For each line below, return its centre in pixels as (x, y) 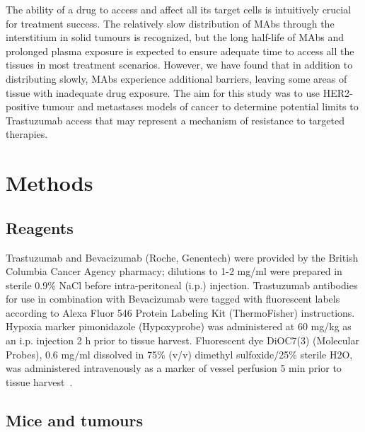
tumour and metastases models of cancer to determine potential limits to (200, 106)
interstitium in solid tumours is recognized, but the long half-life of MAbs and (175, 37)
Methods (50, 183)
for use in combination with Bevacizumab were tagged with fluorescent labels (173, 299)
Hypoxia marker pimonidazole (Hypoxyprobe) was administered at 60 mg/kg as (179, 326)
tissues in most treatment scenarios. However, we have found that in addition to (179, 65)
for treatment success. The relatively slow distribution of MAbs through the (170, 23)
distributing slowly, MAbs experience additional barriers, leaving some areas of (176, 78)
